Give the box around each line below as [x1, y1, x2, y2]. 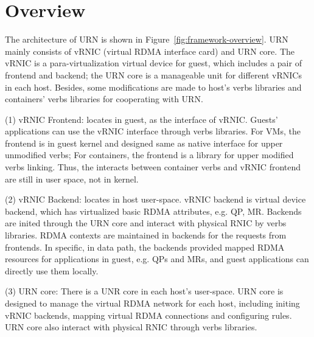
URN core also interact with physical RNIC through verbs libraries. [5, 321, 257, 333]
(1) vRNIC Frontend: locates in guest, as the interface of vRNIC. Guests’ [5, 113, 278, 125]
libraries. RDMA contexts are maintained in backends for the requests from [5, 229, 287, 241]
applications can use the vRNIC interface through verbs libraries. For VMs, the [5, 125, 301, 137]
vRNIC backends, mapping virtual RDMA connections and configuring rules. [5, 308, 292, 321]
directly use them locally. [5, 264, 99, 277]
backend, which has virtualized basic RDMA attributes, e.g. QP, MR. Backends [5, 204, 302, 217]
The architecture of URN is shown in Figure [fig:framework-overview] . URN [5, 33, 288, 46]
